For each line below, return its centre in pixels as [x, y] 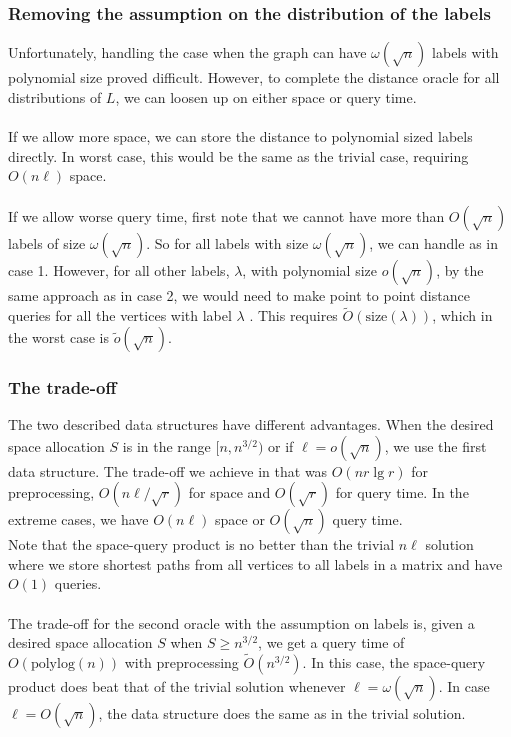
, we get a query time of [331, 642]
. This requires [293, 315]
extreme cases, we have [78, 519]
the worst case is [58, 336]
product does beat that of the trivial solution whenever [177, 685]
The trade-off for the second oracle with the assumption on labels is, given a [241, 622]
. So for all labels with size [227, 243]
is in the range [166, 445]
